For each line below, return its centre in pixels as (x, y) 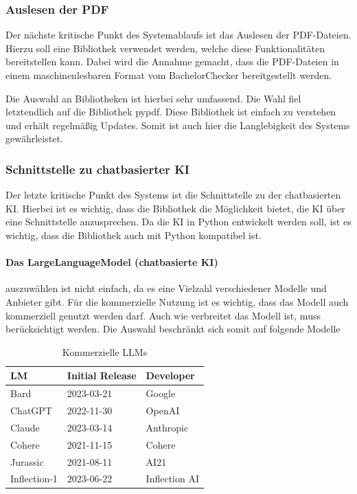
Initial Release (102, 375)
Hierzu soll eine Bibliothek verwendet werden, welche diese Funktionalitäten (165, 48)
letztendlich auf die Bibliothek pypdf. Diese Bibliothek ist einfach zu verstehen (171, 112)
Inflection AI (173, 479)
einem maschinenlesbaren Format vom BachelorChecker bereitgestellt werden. (169, 75)
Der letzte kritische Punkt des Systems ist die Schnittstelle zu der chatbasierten (173, 195)
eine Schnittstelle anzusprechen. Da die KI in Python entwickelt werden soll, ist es (178, 222)
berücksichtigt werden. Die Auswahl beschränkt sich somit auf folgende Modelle (173, 329)
